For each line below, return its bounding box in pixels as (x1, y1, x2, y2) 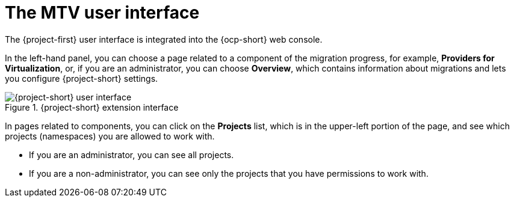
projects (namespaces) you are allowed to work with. (5, 130, 215, 141)
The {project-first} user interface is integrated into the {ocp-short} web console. (5, 34, 323, 44)
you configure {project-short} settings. (5, 73, 158, 84)
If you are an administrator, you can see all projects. (29, 149, 234, 160)
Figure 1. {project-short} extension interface (5, 102, 179, 112)
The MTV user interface (5, 2, 200, 23)
